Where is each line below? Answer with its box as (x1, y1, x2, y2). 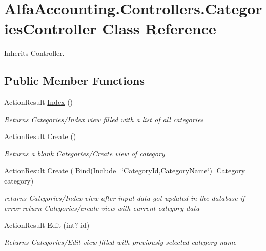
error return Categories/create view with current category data (4, 202, 200, 213)
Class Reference (102, 18, 216, 39)
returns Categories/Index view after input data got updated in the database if (4, 192, 245, 203)
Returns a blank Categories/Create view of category (4, 148, 165, 158)
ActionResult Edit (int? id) (4, 219, 90, 230)
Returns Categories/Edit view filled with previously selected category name (4, 237, 237, 247)
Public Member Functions (4, 73, 145, 88)
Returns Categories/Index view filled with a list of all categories (4, 113, 204, 124)
